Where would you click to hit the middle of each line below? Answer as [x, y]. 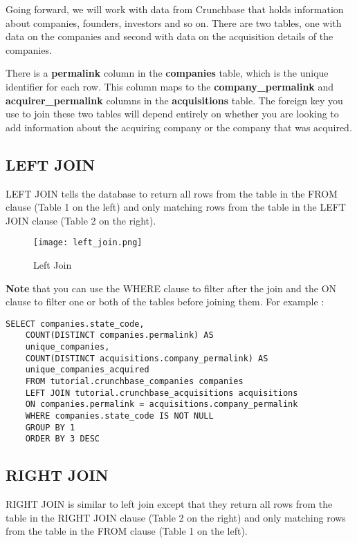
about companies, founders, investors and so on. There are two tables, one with [174, 22]
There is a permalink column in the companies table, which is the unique [167, 73]
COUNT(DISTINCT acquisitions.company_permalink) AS [147, 358]
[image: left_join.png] [88, 243]
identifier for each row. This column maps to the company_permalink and [170, 86]
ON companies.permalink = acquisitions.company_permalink [162, 404]
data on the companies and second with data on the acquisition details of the [170, 36]
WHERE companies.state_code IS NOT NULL [119, 416]
